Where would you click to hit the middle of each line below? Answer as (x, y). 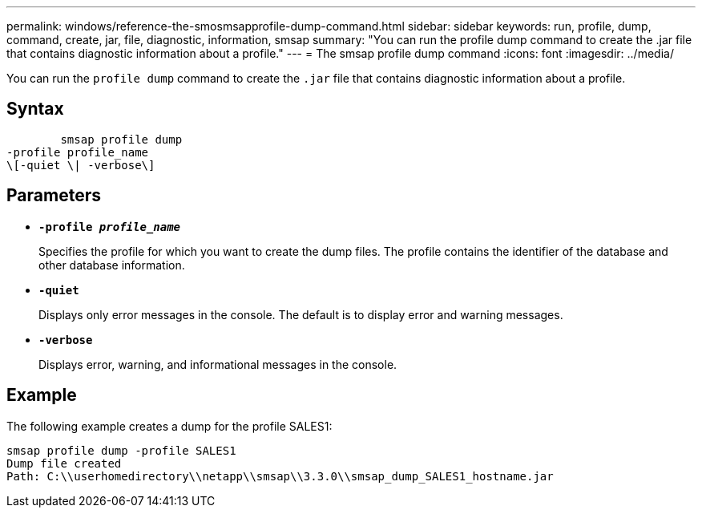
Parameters (54, 196)
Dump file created (64, 463)
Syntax (35, 109)
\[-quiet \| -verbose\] (81, 165)
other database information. (112, 265)
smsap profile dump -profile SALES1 (121, 450)
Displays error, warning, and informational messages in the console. (218, 364)
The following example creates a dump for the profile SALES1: (169, 426)
